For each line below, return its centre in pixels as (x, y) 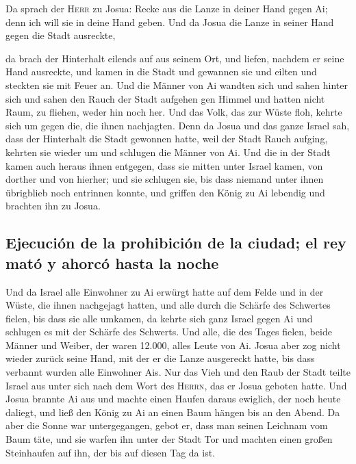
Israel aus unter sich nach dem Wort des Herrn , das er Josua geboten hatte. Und (176, 385)
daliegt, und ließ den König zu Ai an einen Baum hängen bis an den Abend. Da (173, 412)
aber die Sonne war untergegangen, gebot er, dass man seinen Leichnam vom (167, 425)
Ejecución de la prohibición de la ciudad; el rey (176, 243)
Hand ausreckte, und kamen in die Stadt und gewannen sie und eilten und (161, 72)
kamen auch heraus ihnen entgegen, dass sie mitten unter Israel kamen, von (164, 165)
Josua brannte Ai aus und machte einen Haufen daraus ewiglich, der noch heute (173, 399)
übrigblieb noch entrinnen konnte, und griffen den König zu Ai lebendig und (165, 192)
